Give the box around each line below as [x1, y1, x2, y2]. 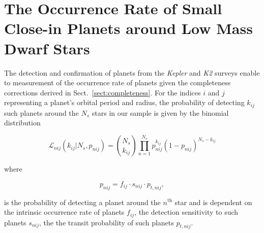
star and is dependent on [174, 196, 252, 207]
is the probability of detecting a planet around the [4, 196, 161, 207]
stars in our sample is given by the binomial [92, 107, 229, 118]
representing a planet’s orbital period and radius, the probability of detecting [4, 97, 245, 108]
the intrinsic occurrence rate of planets [4, 207, 125, 217]
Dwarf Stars [4, 38, 90, 58]
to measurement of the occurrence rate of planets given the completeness [4, 77, 231, 88]
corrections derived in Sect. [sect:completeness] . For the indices [4, 87, 201, 97]
